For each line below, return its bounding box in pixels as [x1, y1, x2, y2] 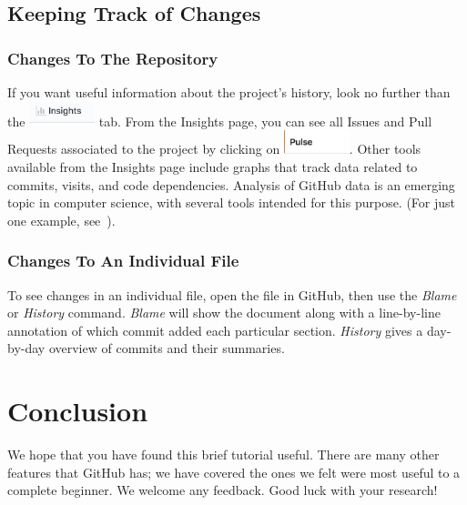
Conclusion [7, 392, 148, 429]
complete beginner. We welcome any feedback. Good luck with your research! [7, 480, 438, 500]
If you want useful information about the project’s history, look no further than [7, 83, 451, 101]
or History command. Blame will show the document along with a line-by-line [7, 303, 441, 322]
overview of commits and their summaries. [48, 338, 285, 358]
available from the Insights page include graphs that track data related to [7, 157, 418, 177]
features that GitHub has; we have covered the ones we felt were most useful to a [7, 462, 461, 481]
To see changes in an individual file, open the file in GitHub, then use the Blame [7, 285, 457, 304]
